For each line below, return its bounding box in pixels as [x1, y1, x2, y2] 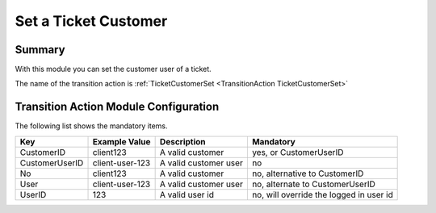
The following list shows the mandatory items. [15, 121, 169, 131]
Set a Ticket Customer [15, 12, 168, 30]
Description [159, 136, 206, 147]
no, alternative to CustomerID [251, 168, 364, 179]
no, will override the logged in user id [251, 189, 393, 200]
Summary [15, 43, 65, 56]
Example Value [92, 136, 151, 147]
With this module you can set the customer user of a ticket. [15, 65, 212, 74]
